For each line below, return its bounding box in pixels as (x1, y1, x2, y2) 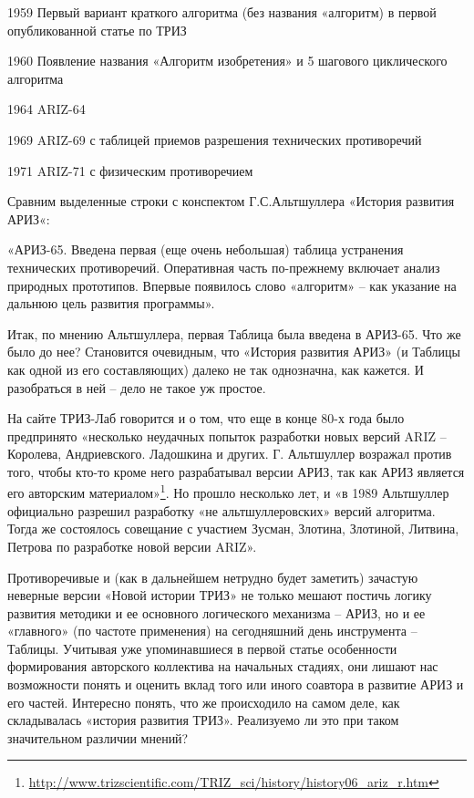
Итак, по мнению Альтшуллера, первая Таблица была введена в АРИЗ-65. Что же (7, 324, 461, 343)
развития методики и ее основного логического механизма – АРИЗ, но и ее (7, 603, 426, 622)
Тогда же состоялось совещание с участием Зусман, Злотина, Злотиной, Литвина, (7, 519, 459, 538)
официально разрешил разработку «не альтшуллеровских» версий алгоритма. (7, 501, 436, 520)
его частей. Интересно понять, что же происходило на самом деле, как (7, 692, 400, 711)
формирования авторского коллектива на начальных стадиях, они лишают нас (7, 657, 438, 676)
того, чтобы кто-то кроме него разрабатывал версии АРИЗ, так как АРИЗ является (7, 461, 465, 481)
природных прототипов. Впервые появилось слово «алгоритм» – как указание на (7, 275, 457, 295)
